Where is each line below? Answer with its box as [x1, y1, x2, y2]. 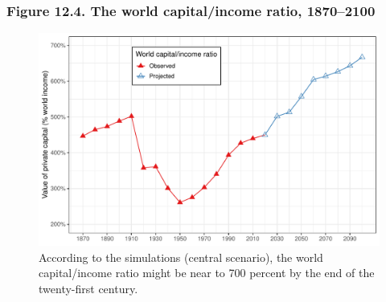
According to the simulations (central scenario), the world [39, 248, 323, 265]
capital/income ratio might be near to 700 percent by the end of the [39, 264, 375, 281]
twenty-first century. [39, 280, 138, 296]
